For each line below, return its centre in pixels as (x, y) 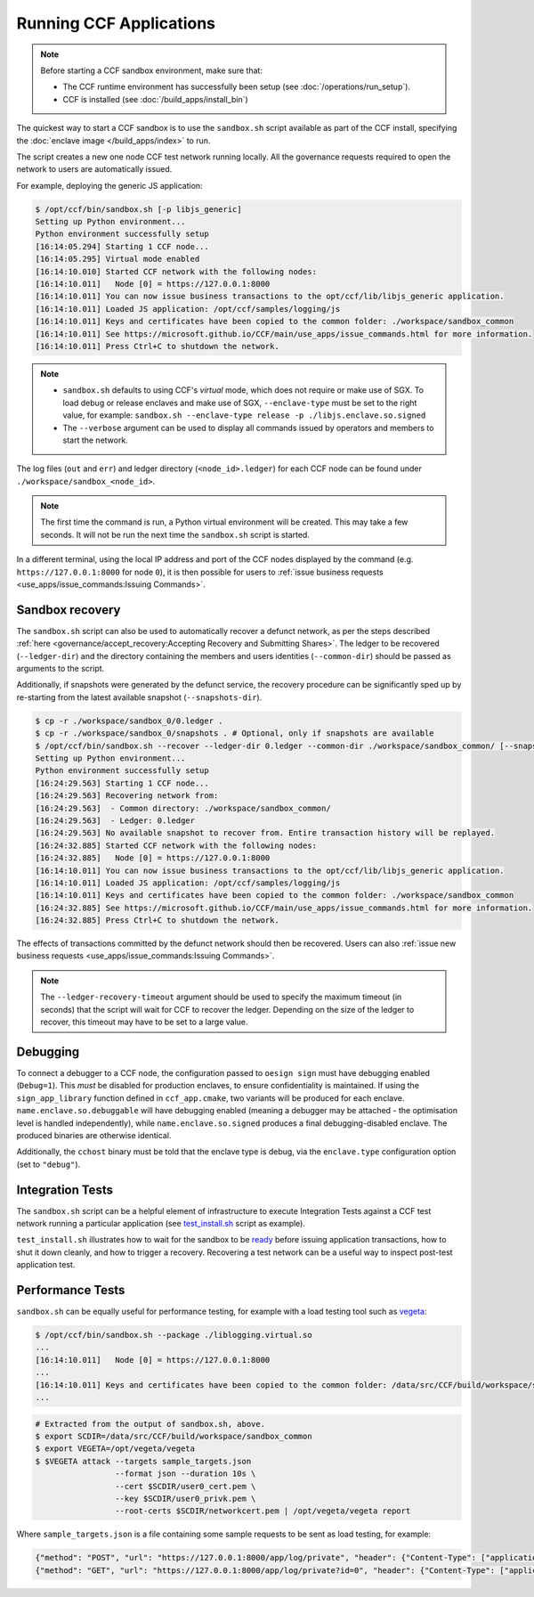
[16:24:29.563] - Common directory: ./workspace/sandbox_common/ (183, 808)
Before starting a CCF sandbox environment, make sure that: (151, 70)
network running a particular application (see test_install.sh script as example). (161, 1223)
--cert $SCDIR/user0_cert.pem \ (185, 1486)
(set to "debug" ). (49, 1164)
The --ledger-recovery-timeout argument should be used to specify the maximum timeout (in (221, 997)
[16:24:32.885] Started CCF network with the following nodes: (176, 845)
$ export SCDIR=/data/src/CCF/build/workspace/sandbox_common (174, 1436)
